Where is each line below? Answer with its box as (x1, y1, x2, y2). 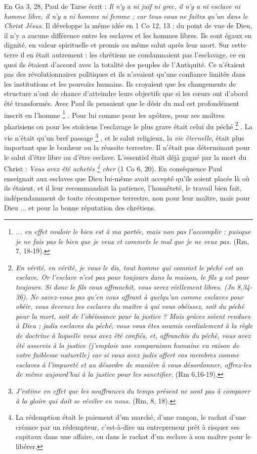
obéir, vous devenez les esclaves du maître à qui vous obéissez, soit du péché (15, 301, 245, 311)
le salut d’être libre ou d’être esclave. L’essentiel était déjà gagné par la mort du (4, 151, 247, 162)
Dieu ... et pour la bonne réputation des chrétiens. (4, 202, 156, 212)
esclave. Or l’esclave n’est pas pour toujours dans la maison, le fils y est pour (15, 272, 249, 282)
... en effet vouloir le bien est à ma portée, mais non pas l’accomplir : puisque (15, 226, 251, 237)
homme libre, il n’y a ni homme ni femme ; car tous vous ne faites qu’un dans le (4, 10, 248, 21)
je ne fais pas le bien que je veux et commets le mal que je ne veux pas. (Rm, (15, 236, 249, 246)
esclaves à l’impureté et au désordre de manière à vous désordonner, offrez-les (15, 359, 251, 369)
